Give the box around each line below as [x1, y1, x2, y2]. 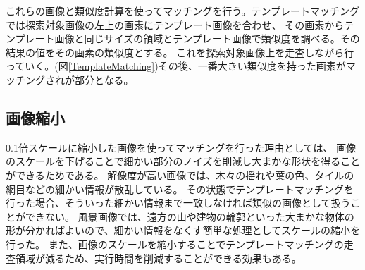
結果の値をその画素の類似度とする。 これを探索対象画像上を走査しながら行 [6, 44, 354, 59]
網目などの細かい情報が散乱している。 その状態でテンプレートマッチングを [6, 181, 354, 196]
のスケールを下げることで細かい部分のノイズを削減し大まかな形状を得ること [6, 154, 361, 168]
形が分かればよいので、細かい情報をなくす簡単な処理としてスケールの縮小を [6, 223, 361, 238]
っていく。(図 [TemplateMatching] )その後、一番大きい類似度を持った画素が [6, 59, 346, 73]
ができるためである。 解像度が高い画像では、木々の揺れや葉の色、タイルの [6, 167, 354, 182]
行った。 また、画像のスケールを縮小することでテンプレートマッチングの [6, 236, 344, 251]
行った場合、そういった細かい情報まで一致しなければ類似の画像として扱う [6, 195, 351, 210]
